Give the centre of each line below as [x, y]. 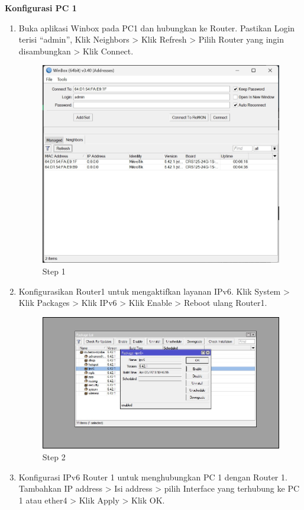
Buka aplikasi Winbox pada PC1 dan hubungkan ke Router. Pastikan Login [157, 28]
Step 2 [54, 456]
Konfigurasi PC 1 [41, 8]
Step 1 [54, 271]
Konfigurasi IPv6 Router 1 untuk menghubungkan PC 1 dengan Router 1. [153, 477]
